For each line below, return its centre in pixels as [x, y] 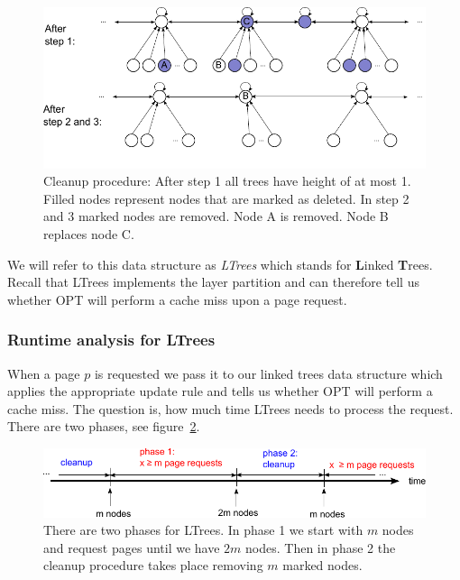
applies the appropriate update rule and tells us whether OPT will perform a [220, 391]
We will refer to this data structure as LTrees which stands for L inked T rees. [220, 264]
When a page [44, 373]
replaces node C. [89, 233]
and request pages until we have [132, 547]
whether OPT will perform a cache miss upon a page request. [177, 299]
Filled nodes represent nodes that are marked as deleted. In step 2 [226, 198]
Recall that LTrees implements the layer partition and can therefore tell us [213, 282]
